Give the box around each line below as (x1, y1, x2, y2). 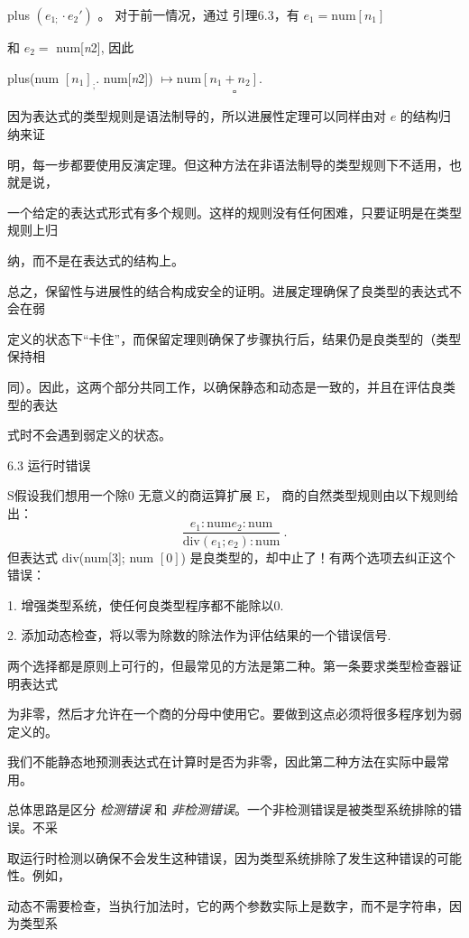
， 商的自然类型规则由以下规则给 (264, 486, 459, 505)
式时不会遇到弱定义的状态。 (7, 425, 171, 444)
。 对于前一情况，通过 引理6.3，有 (97, 5, 299, 23)
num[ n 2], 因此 (56, 38, 134, 56)
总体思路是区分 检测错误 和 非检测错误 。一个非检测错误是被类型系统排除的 (7, 800, 449, 819)
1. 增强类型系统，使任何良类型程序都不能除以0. (7, 595, 284, 614)
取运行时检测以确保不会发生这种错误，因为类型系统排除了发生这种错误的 (7, 848, 437, 867)
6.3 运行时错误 (7, 455, 91, 474)
